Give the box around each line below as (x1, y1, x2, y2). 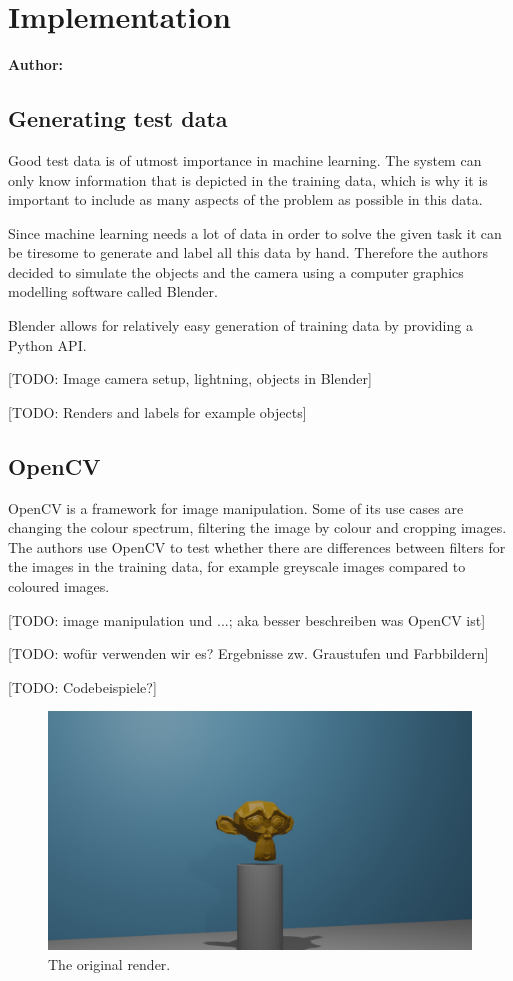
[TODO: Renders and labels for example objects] (8, 401, 307, 422)
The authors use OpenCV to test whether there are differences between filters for (8, 536, 506, 557)
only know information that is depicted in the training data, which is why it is (8, 169, 488, 190)
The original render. (48, 953, 171, 974)
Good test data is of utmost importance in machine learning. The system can (8, 149, 482, 170)
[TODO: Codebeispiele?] (8, 676, 157, 697)
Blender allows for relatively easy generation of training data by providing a (8, 315, 473, 336)
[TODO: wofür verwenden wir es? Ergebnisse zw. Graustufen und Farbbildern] (8, 643, 489, 664)
